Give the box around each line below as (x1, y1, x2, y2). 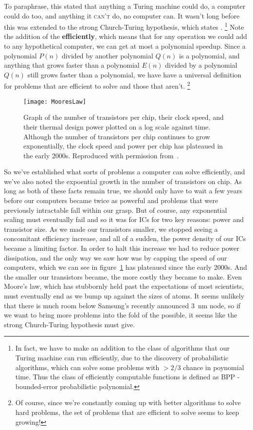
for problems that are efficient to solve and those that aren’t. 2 (4, 79, 190, 91)
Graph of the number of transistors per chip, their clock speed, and (23, 112, 224, 122)
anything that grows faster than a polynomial (4, 60, 140, 70)
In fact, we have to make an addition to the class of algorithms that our (15, 343, 230, 353)
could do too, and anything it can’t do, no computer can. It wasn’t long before (4, 10, 240, 20)
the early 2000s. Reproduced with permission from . (23, 150, 179, 160)
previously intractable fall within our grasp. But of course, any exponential (4, 205, 227, 215)
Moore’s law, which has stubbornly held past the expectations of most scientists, (4, 281, 244, 291)
